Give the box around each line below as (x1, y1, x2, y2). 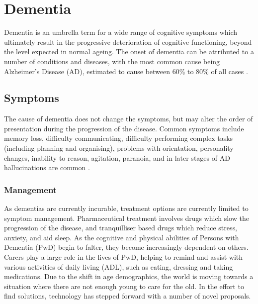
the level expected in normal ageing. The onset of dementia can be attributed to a (4, 46, 254, 57)
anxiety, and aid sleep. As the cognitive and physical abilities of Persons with (4, 232, 239, 242)
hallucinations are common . (4, 162, 90, 173)
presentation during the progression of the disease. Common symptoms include (4, 123, 244, 133)
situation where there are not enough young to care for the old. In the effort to (4, 281, 244, 291)
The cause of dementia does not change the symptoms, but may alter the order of (4, 113, 253, 124)
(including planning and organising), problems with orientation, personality (4, 143, 234, 153)
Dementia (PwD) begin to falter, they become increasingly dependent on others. (4, 242, 249, 252)
